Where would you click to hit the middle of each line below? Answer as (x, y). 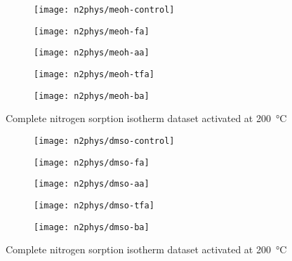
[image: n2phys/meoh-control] (104, 10)
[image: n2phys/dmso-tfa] (94, 205)
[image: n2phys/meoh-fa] (92, 31)
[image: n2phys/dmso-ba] (92, 227)
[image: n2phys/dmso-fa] (92, 162)
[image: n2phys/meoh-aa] (92, 53)
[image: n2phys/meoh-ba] (92, 96)
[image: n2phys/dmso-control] (104, 141)
